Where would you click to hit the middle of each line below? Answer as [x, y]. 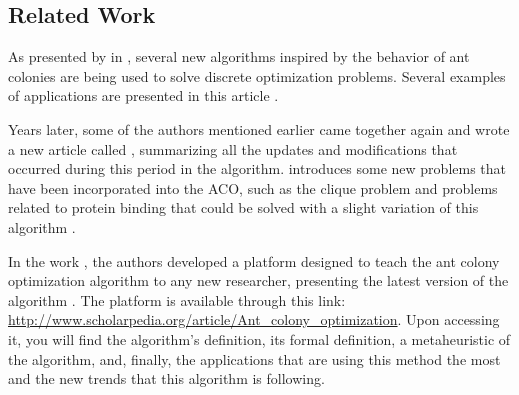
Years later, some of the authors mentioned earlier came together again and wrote [259, 128]
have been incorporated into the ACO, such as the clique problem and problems [253, 187]
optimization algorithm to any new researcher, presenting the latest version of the [258, 280]
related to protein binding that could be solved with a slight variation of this [243, 207]
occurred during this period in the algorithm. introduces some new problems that [257, 168]
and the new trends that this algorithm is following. [166, 378]
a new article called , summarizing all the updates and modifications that [233, 148]
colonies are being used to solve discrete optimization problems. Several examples [257, 75]
